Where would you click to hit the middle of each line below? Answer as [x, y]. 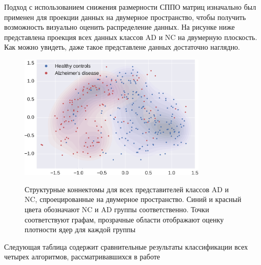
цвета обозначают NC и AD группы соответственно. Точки [117, 209]
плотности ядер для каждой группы [80, 229]
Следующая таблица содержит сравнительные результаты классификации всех [126, 246]
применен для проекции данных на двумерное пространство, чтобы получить [125, 17]
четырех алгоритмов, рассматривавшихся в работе [82, 257]
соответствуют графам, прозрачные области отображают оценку [124, 219]
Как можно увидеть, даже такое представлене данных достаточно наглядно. [122, 47]
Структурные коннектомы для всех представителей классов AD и [127, 189]
